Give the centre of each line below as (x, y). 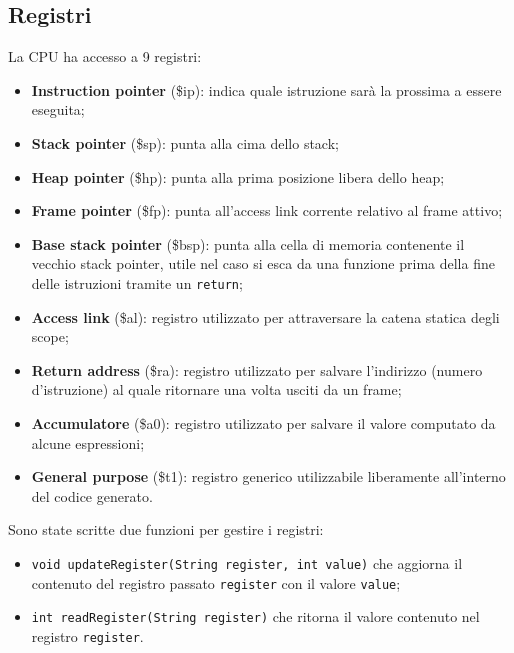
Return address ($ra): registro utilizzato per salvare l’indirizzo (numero (257, 369)
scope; (50, 336)
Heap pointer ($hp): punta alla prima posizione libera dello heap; (238, 176)
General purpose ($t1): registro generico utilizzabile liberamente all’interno (268, 476)
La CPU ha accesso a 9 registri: (105, 56)
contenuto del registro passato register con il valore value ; (216, 582)
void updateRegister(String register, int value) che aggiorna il (247, 562)
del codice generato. (92, 495)
